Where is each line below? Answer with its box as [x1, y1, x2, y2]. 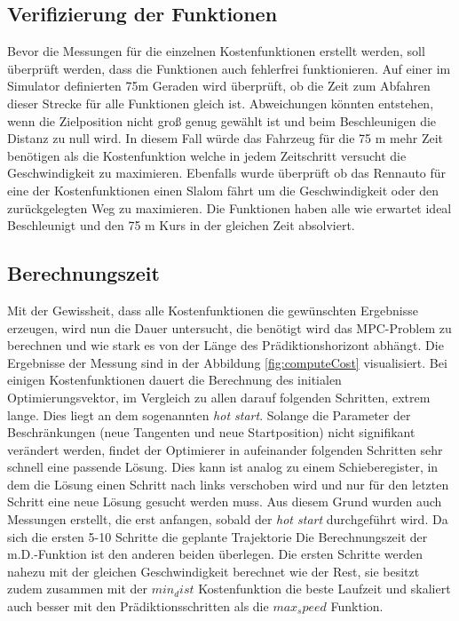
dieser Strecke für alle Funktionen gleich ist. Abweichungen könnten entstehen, [7, 93, 434, 112]
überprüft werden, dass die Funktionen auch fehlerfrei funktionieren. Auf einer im [7, 59, 451, 77]
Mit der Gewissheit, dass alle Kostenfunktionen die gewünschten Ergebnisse [7, 300, 418, 319]
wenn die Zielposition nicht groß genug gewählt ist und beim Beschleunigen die [7, 111, 437, 130]
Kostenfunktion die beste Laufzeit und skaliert [198, 579, 451, 598]
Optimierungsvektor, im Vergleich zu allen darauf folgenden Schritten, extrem [7, 387, 431, 406]
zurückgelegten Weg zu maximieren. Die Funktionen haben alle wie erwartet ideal [7, 198, 452, 217]
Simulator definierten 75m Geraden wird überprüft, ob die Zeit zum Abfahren [7, 76, 431, 95]
